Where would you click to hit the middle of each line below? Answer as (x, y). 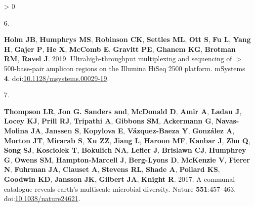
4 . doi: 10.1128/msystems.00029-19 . (57, 78)
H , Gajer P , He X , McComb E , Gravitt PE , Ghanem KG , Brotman (120, 49)
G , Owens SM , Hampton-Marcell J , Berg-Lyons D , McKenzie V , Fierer (127, 159)
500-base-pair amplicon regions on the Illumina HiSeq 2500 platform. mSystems (125, 68)
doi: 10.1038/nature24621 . (42, 198)
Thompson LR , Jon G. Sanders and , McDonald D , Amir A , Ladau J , (123, 111)
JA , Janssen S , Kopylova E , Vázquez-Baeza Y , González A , (133, 130)
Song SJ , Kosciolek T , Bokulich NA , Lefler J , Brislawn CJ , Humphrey (125, 150)
